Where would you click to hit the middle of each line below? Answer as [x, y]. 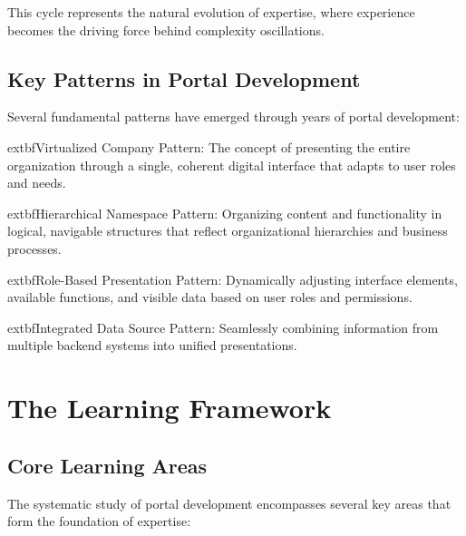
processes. [34, 248]
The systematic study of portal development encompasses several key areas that [229, 503]
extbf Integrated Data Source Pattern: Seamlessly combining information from [223, 327]
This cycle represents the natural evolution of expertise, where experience [211, 12]
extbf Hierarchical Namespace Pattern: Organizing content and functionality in [225, 213]
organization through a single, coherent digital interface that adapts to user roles [232, 165]
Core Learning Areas [107, 465]
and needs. [37, 183]
